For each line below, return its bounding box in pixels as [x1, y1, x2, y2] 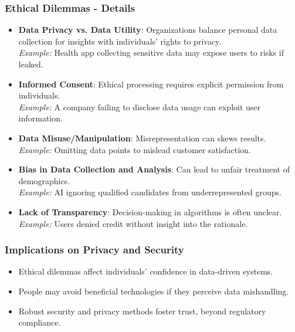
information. [18, 112, 63, 124]
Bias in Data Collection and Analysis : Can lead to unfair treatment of [18, 163, 290, 175]
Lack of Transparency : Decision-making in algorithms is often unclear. [18, 205, 282, 218]
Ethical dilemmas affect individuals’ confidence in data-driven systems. [18, 265, 273, 277]
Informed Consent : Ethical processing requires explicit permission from [18, 77, 284, 90]
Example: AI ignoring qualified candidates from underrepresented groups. [18, 186, 282, 198]
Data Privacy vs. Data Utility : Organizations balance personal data [18, 23, 277, 36]
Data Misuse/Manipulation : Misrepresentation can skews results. [18, 131, 266, 144]
